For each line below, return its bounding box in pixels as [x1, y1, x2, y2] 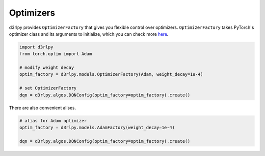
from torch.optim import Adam [19, 51, 92, 57]
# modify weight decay [19, 65, 74, 70]
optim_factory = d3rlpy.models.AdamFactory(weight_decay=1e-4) [19, 125, 175, 131]
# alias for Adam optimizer [19, 118, 87, 123]
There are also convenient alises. [9, 105, 76, 111]
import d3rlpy [19, 44, 53, 50]
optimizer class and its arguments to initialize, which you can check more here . [9, 31, 169, 37]
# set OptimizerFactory [19, 86, 77, 91]
